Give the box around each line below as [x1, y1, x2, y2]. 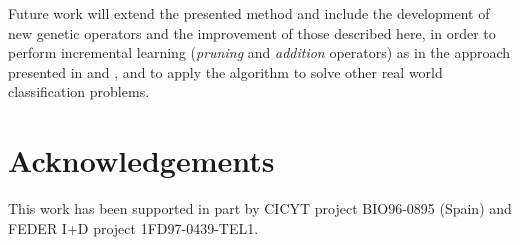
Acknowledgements [8, 140, 275, 181]
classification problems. [8, 81, 150, 102]
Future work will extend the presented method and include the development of [8, 3, 490, 23]
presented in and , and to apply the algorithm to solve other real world [8, 61, 443, 82]
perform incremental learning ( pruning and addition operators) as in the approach [8, 42, 511, 63]
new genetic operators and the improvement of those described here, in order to [8, 22, 496, 43]
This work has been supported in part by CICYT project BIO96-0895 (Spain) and [8, 198, 512, 219]
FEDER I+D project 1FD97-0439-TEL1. [8, 217, 259, 238]
